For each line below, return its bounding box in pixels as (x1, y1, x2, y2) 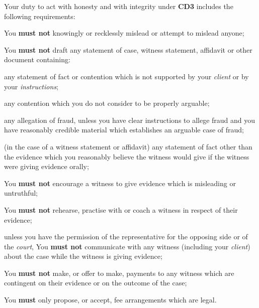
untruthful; (4, 188, 38, 198)
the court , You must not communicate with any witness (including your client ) (4, 241, 250, 251)
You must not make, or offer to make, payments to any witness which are (4, 267, 234, 278)
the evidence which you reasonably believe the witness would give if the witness (4, 151, 249, 162)
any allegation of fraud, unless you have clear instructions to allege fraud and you (4, 114, 255, 125)
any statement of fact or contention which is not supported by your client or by (4, 71, 249, 81)
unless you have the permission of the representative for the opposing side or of (4, 231, 248, 242)
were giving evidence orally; (4, 161, 89, 172)
